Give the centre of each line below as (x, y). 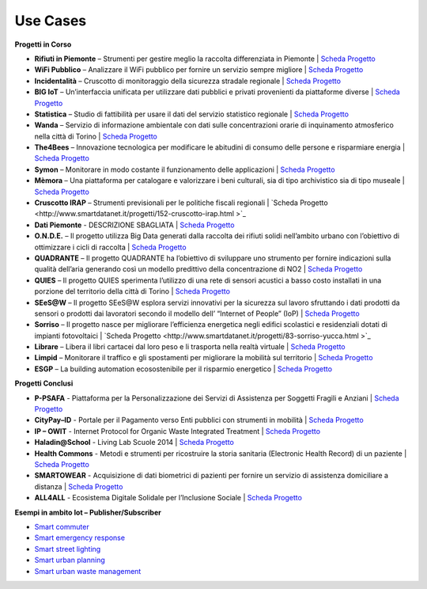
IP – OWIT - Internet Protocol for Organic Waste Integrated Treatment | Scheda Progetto (177, 431)
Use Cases (51, 21)
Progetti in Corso (43, 44)
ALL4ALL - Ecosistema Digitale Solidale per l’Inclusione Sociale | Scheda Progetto (168, 498)
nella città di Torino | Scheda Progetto (96, 136)
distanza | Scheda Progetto (79, 486)
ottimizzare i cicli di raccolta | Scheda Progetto (110, 247)
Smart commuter (62, 526)
